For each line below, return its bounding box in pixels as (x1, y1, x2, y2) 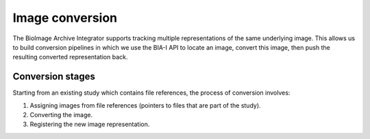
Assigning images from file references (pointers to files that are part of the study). (29, 101, 261, 109)
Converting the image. (29, 111, 92, 119)
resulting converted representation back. (12, 53, 128, 61)
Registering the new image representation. (29, 120, 150, 129)
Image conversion (12, 10, 118, 25)
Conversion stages (12, 71, 96, 82)
